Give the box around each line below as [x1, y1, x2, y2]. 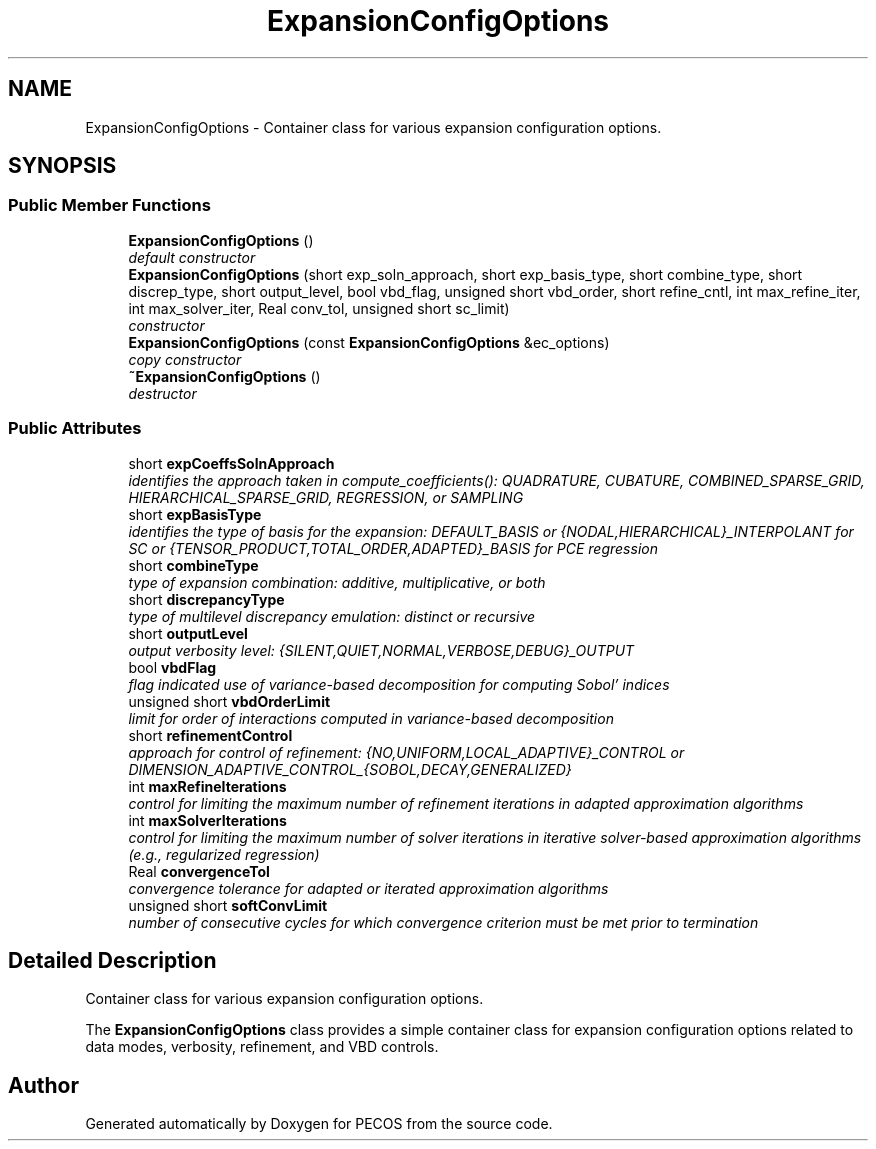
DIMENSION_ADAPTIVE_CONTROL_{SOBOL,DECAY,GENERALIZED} [128, 760, 572, 778]
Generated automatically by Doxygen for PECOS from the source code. [85, 1115, 553, 1133]
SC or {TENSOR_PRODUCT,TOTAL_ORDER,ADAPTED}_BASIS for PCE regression [128, 539, 658, 557]
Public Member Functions [8, 195, 211, 216]
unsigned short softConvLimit [128, 896, 328, 914]
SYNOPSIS [8, 153, 117, 179]
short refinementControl [128, 726, 293, 744]
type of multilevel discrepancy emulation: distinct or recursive [128, 607, 536, 625]
